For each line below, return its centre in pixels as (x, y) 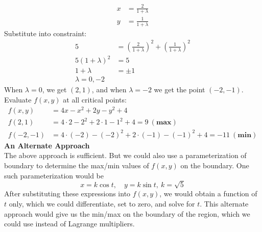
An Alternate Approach (47, 145)
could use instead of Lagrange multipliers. (69, 224)
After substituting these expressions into (67, 194)
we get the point (180, 89)
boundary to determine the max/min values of (77, 165)
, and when (109, 89)
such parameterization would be (54, 175)
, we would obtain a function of (208, 194)
